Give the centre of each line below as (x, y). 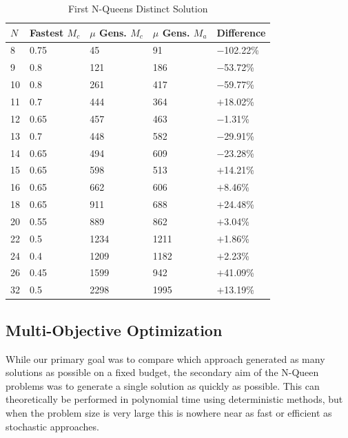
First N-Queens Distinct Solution (138, 8)
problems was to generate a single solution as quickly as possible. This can (163, 385)
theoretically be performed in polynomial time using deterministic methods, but (174, 399)
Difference (241, 32)
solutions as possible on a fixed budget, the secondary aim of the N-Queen (162, 372)
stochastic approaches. (52, 426)
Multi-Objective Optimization (114, 330)
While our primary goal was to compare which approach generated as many (165, 358)
